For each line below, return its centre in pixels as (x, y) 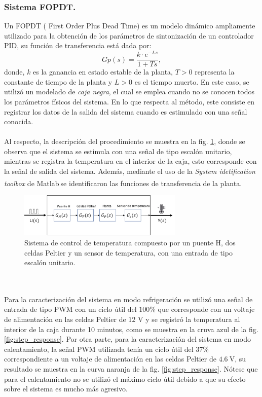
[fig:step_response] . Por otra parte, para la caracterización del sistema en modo (127, 339)
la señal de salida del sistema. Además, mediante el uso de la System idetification (130, 171)
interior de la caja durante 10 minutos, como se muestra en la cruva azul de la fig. (131, 329)
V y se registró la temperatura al (189, 319)
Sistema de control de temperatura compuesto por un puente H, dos (130, 242)
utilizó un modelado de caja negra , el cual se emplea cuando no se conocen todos (129, 92)
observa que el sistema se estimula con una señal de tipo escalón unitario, (118, 151)
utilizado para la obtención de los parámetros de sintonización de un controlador (129, 35)
